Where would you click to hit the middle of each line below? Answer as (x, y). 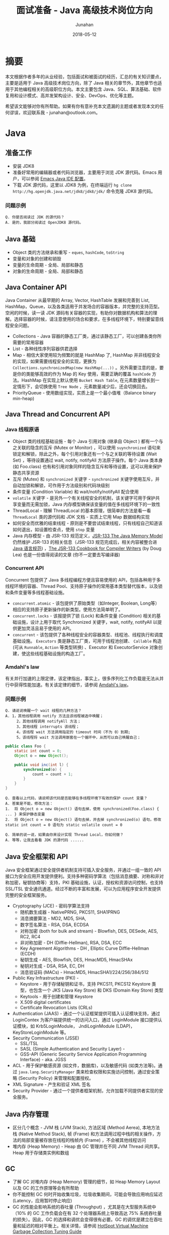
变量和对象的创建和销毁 (37, 258)
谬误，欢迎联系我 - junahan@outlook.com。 (55, 112)
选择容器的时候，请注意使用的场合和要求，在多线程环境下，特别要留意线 (89, 319)
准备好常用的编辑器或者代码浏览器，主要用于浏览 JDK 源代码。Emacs (84, 172)
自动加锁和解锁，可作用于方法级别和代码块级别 (61, 485)
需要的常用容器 (28, 342)
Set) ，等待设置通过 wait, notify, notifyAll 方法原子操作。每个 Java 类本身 (88, 460)
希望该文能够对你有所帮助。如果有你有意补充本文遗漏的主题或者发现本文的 (82, 106)
